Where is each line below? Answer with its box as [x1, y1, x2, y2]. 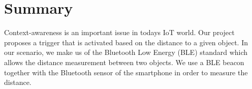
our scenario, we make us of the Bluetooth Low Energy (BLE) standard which [4, 47, 248, 57]
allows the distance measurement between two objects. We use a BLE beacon [4, 56, 244, 67]
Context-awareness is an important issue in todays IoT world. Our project [4, 27, 235, 38]
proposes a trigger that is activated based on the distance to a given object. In [4, 37, 248, 47]
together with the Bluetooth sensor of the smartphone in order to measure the [4, 67, 248, 77]
